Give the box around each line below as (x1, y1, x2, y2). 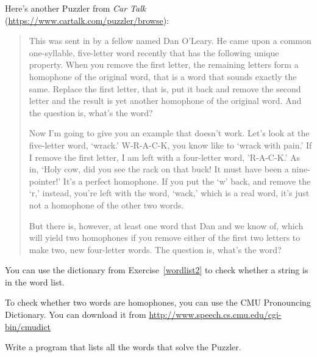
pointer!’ (29, 174, 61, 187)
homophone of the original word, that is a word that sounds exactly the (29, 70, 297, 83)
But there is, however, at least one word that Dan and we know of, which (29, 219, 304, 232)
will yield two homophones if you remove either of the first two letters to (29, 231, 301, 244)
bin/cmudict (5, 320, 51, 333)
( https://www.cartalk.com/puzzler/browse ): (5, 13, 169, 26)
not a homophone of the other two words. (29, 198, 184, 211)
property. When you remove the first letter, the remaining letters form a (29, 58, 299, 71)
